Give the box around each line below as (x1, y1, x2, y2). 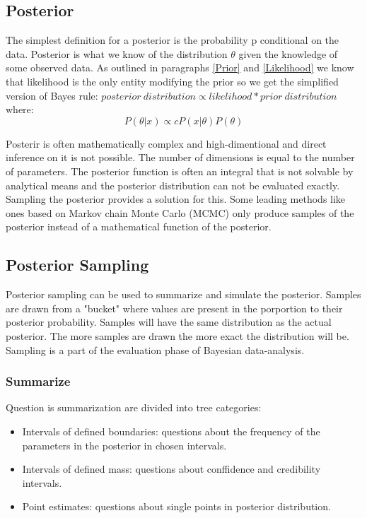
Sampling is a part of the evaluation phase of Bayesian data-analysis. (6, 342, 305, 357)
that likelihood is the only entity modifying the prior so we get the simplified (6, 73, 339, 88)
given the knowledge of (238, 46, 338, 61)
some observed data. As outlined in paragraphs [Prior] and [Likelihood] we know (6, 60, 354, 75)
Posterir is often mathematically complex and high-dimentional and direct (6, 136, 327, 151)
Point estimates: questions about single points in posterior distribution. (22, 499, 331, 514)
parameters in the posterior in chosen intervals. (22, 437, 227, 452)
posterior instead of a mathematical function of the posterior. (6, 219, 272, 234)
